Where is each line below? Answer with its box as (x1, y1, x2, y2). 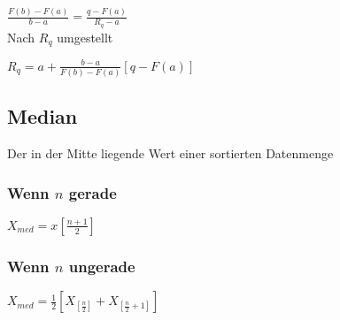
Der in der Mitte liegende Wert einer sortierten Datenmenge (7, 144, 334, 163)
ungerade (68, 255, 135, 277)
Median (7, 103, 78, 130)
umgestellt (57, 27, 113, 46)
